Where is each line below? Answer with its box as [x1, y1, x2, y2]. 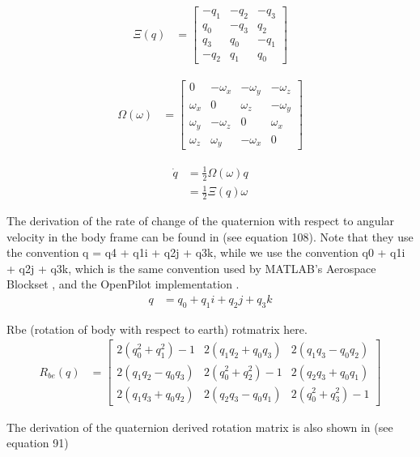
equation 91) [6, 434, 69, 451]
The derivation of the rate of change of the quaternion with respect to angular [6, 212, 395, 229]
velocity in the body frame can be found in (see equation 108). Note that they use [6, 228, 414, 245]
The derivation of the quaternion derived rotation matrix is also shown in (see [6, 418, 393, 435]
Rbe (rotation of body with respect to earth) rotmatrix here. [6, 320, 308, 337]
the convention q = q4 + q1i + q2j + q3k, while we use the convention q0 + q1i [6, 244, 405, 261]
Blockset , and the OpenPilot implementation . [6, 275, 240, 293]
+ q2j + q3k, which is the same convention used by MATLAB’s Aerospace [6, 259, 376, 276]
